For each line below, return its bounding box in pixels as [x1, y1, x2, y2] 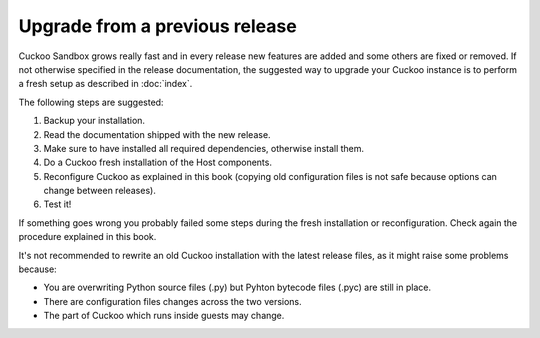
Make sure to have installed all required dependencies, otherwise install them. [43, 142, 365, 154]
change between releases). [43, 185, 157, 197]
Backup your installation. [43, 115, 145, 127]
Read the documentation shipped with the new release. [43, 128, 271, 140]
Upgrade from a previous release [18, 15, 297, 37]
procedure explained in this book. [18, 231, 157, 243]
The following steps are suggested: [18, 96, 164, 108]
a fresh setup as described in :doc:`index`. [18, 78, 193, 90]
